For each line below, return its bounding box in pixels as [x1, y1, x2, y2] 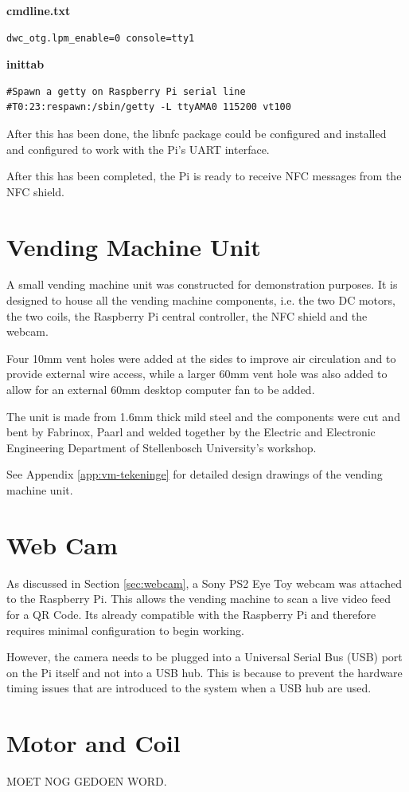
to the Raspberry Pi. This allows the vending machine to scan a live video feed [6, 590, 391, 607]
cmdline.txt [6, 2, 71, 18]
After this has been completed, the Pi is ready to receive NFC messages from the [6, 167, 402, 184]
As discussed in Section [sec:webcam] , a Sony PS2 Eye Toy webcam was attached [6, 574, 403, 591]
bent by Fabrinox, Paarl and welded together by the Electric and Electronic [6, 424, 376, 440]
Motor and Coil [6, 727, 181, 759]
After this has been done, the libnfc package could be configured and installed [6, 124, 387, 141]
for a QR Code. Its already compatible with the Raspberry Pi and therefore [6, 605, 376, 622]
